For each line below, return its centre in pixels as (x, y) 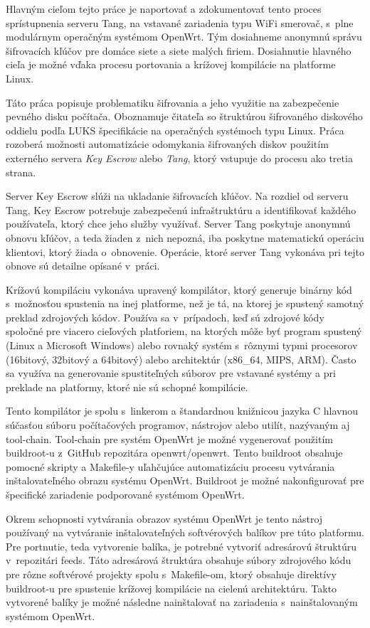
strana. (21, 172)
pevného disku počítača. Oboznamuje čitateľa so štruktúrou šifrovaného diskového (184, 116)
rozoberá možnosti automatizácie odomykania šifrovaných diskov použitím (167, 144)
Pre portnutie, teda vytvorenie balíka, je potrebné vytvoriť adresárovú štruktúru (181, 546)
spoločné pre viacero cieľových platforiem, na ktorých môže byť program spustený (184, 331)
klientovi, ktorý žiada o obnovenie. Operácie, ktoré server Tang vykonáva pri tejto (185, 251)
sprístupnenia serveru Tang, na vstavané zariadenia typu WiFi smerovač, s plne (180, 22)
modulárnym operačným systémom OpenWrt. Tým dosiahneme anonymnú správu (184, 37)
